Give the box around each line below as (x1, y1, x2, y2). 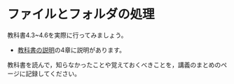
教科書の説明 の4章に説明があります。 (17, 45, 126, 54)
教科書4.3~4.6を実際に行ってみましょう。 (7, 31, 128, 39)
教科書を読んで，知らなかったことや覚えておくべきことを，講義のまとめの (7, 60, 221, 69)
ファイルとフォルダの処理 (7, 6, 156, 22)
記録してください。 (25, 69, 81, 78)
